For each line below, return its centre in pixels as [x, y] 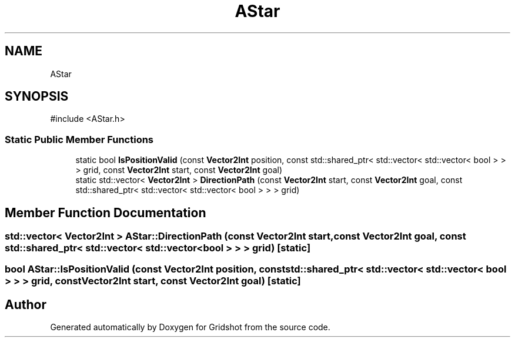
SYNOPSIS [37, 97]
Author [26, 304]
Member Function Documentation [106, 212]
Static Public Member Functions [79, 139]
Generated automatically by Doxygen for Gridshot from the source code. [190, 327]
